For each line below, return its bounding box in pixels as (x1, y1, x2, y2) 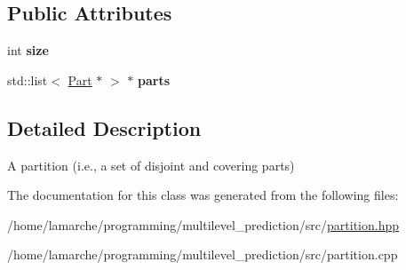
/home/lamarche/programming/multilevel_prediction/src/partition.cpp (7, 245, 398, 264)
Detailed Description (7, 114, 202, 141)
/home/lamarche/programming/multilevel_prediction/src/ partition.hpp (7, 215, 399, 234)
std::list (7, 70, 48, 89)
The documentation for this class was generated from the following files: (7, 186, 399, 204)
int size (7, 41, 49, 60)
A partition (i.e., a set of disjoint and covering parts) (7, 155, 295, 174)
